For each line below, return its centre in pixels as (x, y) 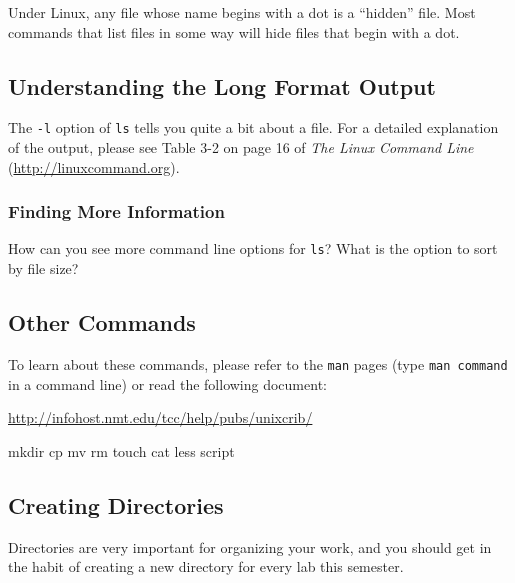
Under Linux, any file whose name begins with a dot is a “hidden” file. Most (242, 12)
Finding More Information (116, 211)
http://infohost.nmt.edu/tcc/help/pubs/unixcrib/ (160, 417)
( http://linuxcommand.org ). (94, 166)
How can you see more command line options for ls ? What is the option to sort (253, 248)
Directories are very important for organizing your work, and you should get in (250, 546)
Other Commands (102, 322)
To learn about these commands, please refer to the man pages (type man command (258, 363)
